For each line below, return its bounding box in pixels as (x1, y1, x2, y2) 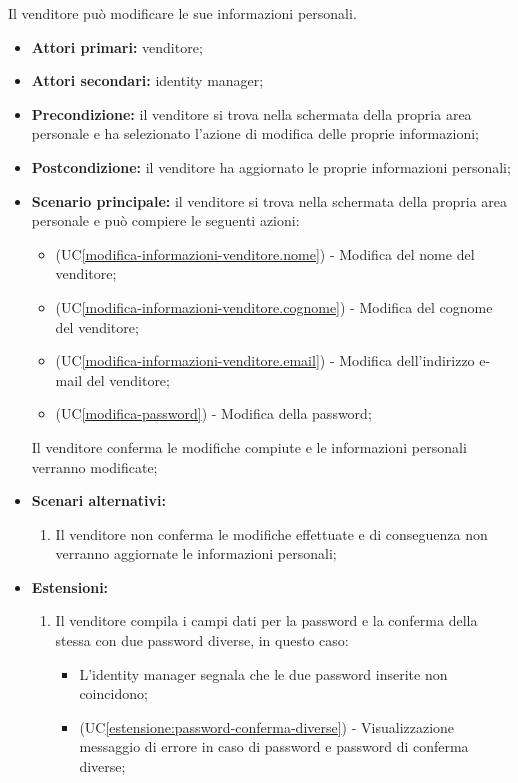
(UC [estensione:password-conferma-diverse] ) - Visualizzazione (79, 716, 455, 737)
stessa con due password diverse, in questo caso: (55, 630, 349, 651)
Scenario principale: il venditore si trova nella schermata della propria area (31, 190, 508, 211)
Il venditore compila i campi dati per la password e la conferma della (55, 610, 478, 631)
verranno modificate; (31, 456, 158, 477)
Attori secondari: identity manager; (31, 70, 264, 91)
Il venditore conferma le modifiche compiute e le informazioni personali (31, 436, 467, 457)
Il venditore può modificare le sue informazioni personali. (8, 3, 357, 23)
